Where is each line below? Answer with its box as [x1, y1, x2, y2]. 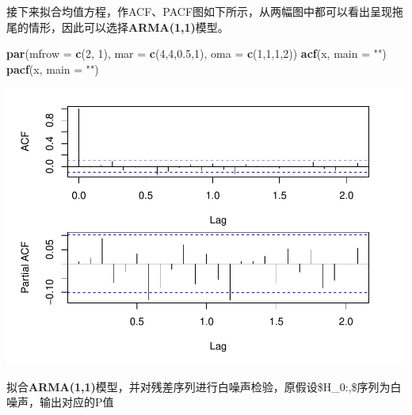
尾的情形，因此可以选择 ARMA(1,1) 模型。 [6, 18, 229, 35]
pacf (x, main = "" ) [6, 60, 99, 77]
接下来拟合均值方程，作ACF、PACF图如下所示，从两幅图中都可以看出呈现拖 [6, 3, 404, 19]
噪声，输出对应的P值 [6, 394, 114, 410]
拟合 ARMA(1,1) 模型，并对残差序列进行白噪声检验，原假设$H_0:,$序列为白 [6, 378, 402, 394]
